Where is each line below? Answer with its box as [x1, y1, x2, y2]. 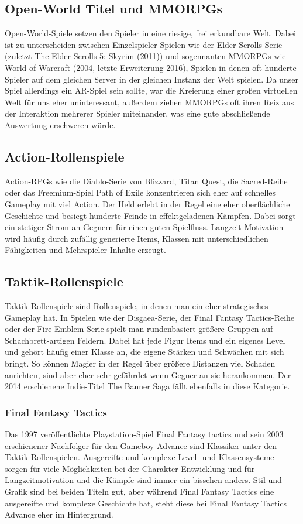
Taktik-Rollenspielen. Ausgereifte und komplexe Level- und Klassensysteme [5, 451, 274, 463]
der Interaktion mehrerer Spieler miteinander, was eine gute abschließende [5, 107, 270, 119]
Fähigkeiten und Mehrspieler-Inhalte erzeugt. [5, 244, 166, 256]
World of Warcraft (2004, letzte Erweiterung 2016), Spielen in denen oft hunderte [5, 61, 297, 73]
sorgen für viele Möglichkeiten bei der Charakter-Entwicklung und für [5, 462, 255, 474]
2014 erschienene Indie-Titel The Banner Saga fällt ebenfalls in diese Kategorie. [5, 380, 290, 392]
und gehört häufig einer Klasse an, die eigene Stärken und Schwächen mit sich [5, 345, 284, 358]
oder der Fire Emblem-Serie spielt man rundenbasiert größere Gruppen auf [5, 323, 273, 335]
